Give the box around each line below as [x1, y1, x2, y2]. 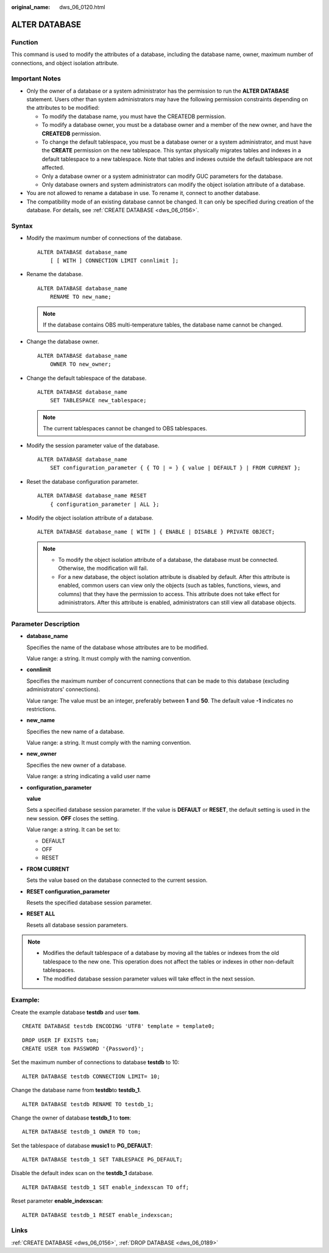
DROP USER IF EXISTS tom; [22, 1037, 100, 1043]
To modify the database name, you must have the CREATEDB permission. [41, 113, 227, 120]
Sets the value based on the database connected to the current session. [26, 876, 208, 884]
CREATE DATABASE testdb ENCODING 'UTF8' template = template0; [22, 1023, 215, 1030]
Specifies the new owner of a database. [26, 761, 127, 768]
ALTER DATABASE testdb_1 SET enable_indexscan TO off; [22, 1184, 189, 1191]
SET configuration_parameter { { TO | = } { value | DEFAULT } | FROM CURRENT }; [49, 464, 301, 472]
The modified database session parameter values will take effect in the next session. [43, 975, 255, 982]
